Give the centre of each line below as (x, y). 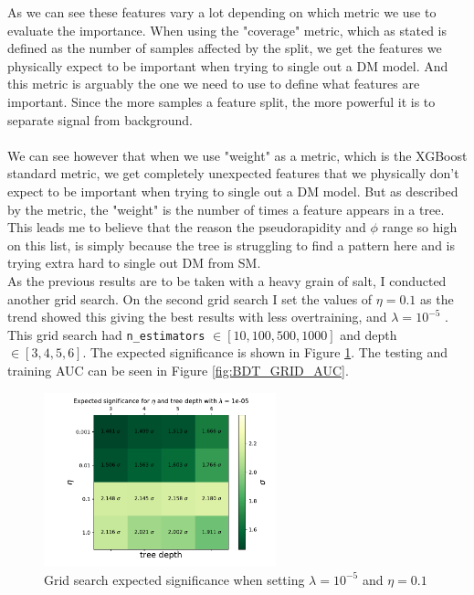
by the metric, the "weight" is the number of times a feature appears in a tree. (226, 209)
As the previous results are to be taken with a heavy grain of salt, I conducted (227, 280)
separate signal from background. (100, 119)
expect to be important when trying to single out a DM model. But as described (233, 191)
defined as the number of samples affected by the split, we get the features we (225, 48)
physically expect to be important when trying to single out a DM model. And (228, 65)
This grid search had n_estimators (106, 334)
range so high (420, 227)
